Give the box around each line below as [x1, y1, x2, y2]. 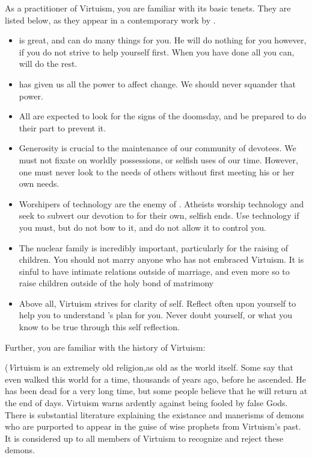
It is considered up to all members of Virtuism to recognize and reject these [5, 431, 284, 444]
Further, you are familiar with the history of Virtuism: [5, 340, 206, 353]
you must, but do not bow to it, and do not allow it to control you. [19, 221, 266, 233]
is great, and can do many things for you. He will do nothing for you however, [19, 34, 307, 46]
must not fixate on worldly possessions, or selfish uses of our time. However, [19, 153, 298, 166]
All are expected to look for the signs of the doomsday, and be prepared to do [19, 110, 306, 122]
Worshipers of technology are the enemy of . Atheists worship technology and [19, 197, 304, 210]
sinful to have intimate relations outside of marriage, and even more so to [19, 265, 290, 277]
